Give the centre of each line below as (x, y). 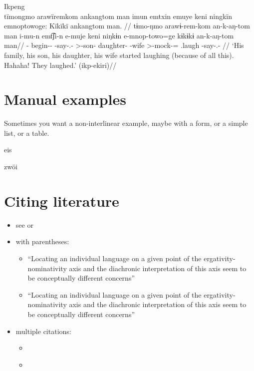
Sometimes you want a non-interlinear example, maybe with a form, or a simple (126, 123)
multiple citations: (43, 331)
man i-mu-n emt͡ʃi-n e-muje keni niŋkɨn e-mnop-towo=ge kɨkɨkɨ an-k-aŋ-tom (119, 35)
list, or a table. (27, 133)
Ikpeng (14, 6)
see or (24, 224)
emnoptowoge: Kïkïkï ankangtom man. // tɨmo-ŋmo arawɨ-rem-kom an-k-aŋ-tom (127, 26)
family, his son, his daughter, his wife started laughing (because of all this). (119, 55)
